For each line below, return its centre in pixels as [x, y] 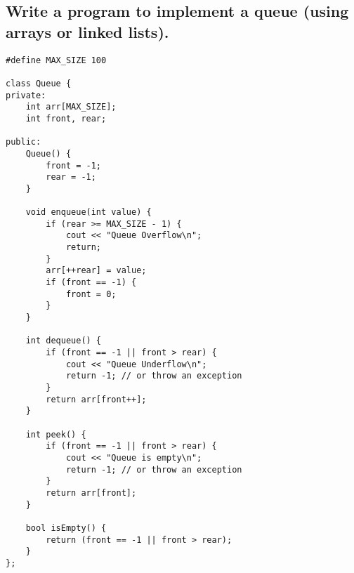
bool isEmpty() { [66, 528]
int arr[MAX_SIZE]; [71, 107]
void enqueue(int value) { [88, 212]
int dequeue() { [64, 341]
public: [24, 142]
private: [26, 95]
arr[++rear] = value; [96, 271]
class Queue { [39, 83]
